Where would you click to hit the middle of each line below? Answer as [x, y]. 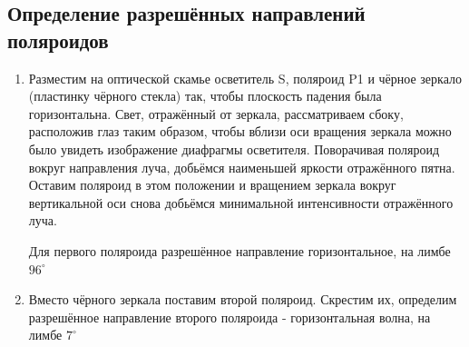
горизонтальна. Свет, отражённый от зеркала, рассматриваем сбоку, [216, 113]
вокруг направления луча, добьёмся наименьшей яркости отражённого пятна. [242, 167]
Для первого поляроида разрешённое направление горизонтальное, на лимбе [239, 250]
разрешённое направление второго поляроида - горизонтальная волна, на [230, 317]
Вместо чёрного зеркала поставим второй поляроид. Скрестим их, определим [243, 299]
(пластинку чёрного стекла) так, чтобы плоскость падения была [205, 96]
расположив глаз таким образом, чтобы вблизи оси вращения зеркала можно [240, 131]
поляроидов [58, 40]
